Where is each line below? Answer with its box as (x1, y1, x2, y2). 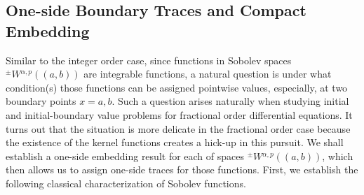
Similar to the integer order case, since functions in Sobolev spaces (6, 52, 292, 67)
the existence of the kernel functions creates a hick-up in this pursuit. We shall (6, 135, 344, 150)
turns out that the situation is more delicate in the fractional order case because (6, 121, 351, 136)
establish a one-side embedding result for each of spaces (6, 148, 245, 163)
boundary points (6, 94, 76, 108)
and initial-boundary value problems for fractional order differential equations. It (6, 107, 353, 122)
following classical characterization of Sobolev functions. (6, 175, 246, 190)
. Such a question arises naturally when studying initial (112, 94, 349, 108)
